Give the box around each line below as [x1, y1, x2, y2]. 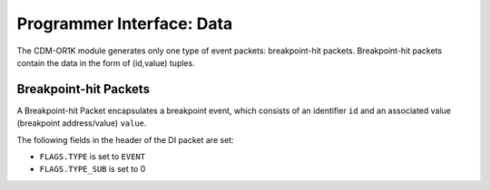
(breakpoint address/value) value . [16, 118, 147, 128]
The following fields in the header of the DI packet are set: [16, 134, 235, 145]
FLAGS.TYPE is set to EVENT [39, 151, 145, 162]
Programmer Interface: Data [16, 14, 233, 33]
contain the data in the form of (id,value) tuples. [16, 57, 195, 68]
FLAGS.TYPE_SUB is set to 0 [39, 164, 146, 175]
